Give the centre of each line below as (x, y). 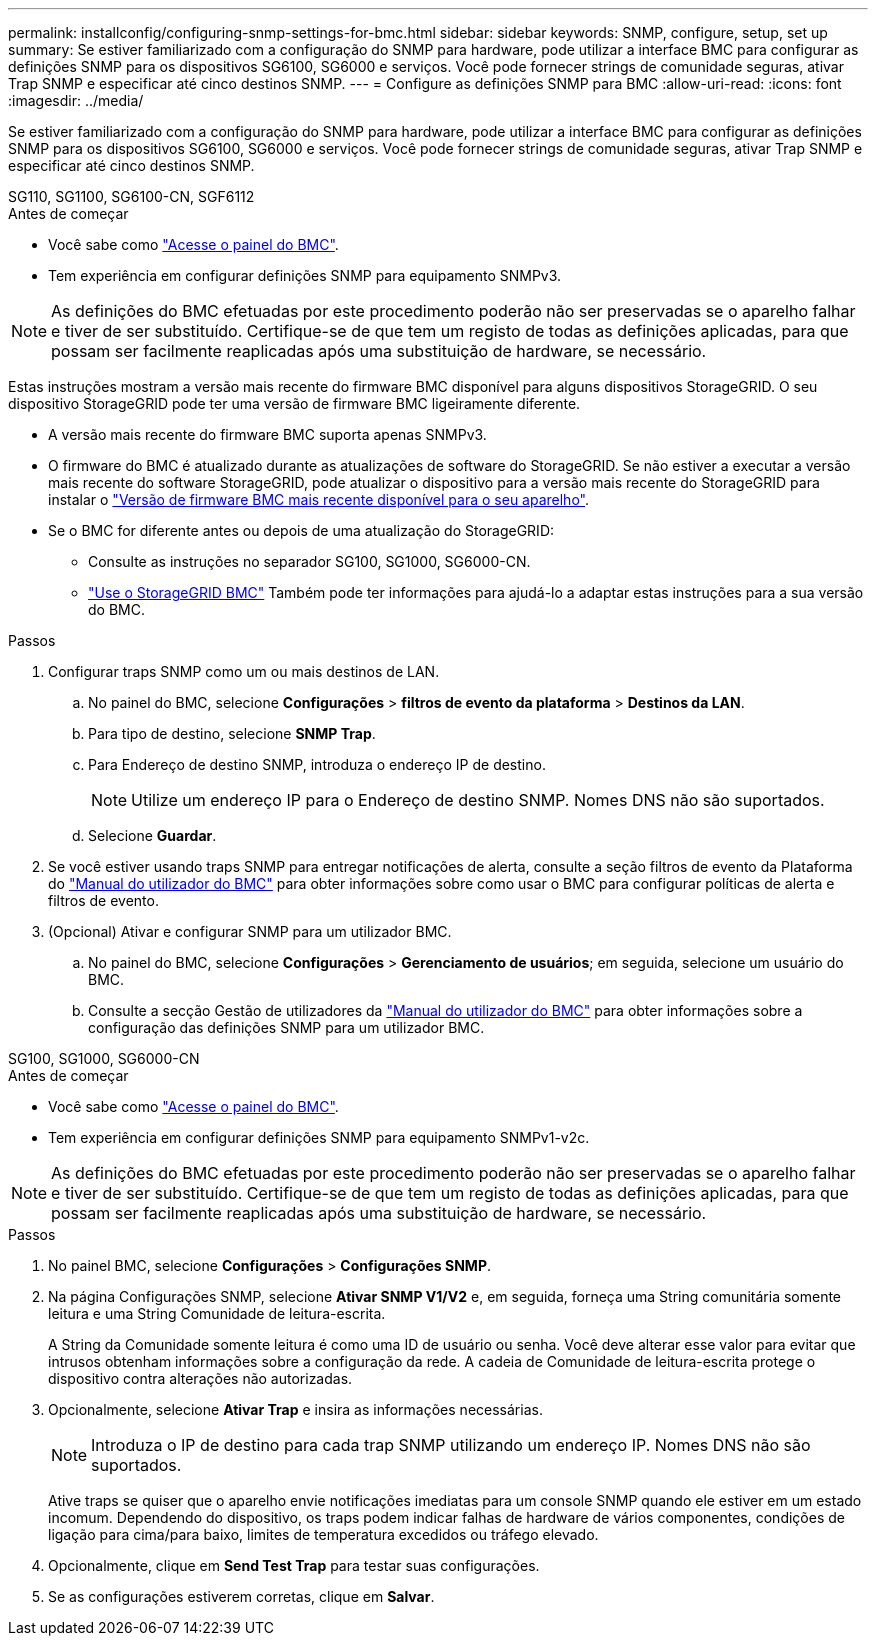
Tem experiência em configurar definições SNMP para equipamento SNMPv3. (305, 275)
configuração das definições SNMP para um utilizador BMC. (286, 1027)
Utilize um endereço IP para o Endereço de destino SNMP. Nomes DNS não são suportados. (478, 800)
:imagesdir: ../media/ (76, 100)
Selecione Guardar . (152, 835)
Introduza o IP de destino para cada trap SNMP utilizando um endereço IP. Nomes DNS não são (451, 1445)
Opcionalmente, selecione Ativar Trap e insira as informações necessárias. (295, 1409)
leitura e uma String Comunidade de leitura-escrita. (217, 1313)
